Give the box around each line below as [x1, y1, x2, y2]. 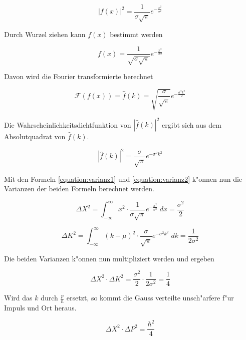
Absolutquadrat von [4, 131, 66, 142]
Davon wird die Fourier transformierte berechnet [4, 71, 153, 82]
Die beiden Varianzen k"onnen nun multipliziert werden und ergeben [4, 253, 214, 263]
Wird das [4, 292, 33, 303]
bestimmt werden [110, 29, 163, 39]
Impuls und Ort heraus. [4, 302, 77, 313]
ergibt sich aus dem [162, 119, 221, 130]
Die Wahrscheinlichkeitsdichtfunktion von [4, 119, 131, 130]
